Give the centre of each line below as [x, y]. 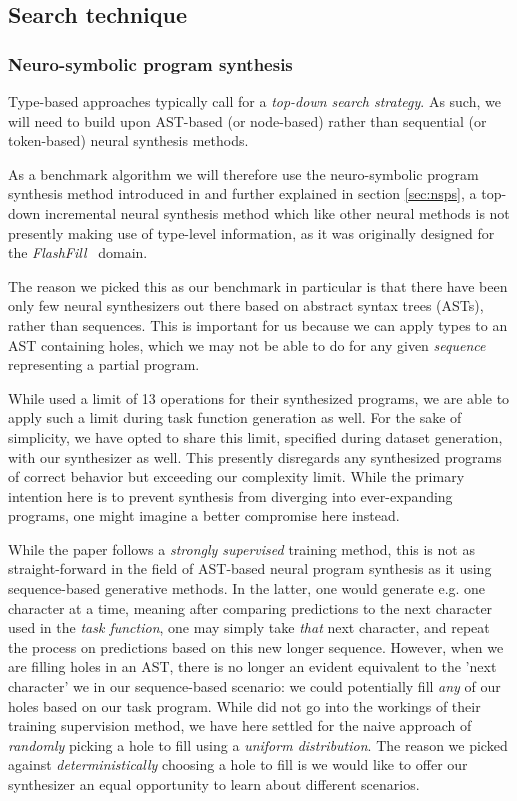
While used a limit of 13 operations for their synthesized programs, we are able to [259, 397]
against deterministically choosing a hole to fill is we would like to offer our [238, 764]
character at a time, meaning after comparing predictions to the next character [250, 607]
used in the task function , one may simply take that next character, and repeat [249, 627]
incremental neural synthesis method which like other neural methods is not [277, 212]
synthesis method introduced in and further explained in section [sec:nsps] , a [242, 193]
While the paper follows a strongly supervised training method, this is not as [241, 548]
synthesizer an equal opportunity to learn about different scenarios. [214, 784]
